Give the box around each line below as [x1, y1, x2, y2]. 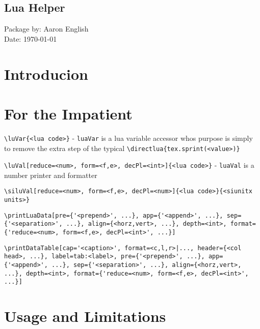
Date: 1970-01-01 [4, 33, 57, 44]
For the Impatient [4, 103, 133, 124]
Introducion [4, 63, 89, 84]
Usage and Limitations [4, 306, 166, 326]
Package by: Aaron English [4, 23, 89, 34]
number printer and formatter [4, 169, 97, 180]
